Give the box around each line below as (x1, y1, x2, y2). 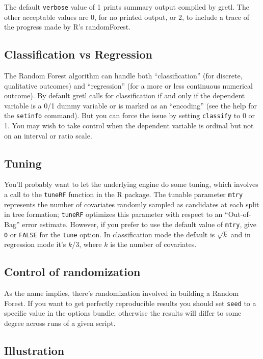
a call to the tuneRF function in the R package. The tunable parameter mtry (4, 189, 243, 200)
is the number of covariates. (110, 239, 197, 250)
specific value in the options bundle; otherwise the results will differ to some (4, 308, 242, 318)
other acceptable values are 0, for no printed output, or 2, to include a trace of (4, 11, 249, 22)
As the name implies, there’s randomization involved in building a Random (4, 288, 239, 298)
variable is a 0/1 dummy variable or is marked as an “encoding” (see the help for (4, 100, 257, 111)
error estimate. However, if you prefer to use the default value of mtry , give (22, 218, 257, 229)
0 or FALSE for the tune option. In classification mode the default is (4, 229, 215, 239)
